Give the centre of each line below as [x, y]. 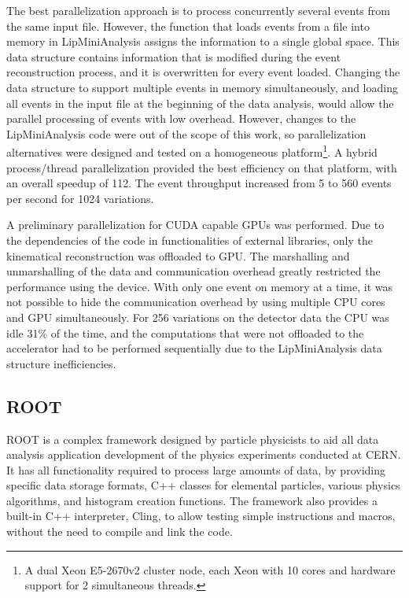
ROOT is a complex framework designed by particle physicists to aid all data [193, 439]
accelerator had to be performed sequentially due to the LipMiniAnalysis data [194, 348]
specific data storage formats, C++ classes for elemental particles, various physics [203, 485]
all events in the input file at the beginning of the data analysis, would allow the [200, 103]
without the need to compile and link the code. [120, 532]
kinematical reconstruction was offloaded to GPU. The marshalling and [178, 255]
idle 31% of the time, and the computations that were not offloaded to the [185, 332]
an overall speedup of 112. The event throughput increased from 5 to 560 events [199, 183]
